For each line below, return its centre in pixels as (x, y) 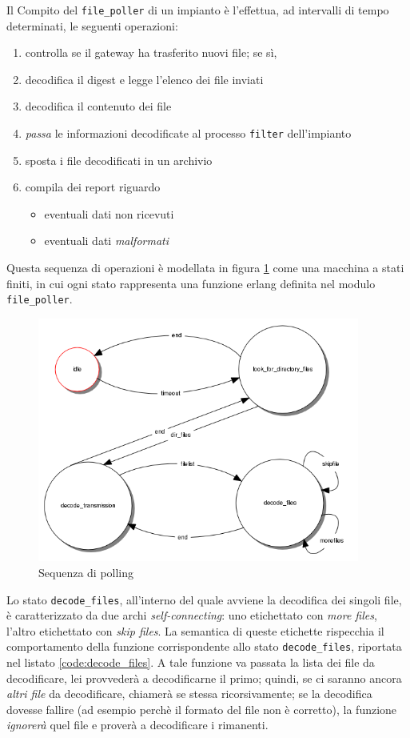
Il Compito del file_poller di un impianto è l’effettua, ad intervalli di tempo (198, 10)
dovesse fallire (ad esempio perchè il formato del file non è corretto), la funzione (202, 709)
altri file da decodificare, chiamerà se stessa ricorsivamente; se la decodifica (189, 694)
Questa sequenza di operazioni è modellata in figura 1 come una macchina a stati (205, 268)
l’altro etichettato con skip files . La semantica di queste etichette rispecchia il (195, 630)
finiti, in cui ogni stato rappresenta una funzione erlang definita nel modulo (191, 283)
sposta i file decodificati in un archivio (119, 160)
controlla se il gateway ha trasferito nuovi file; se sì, (151, 52)
